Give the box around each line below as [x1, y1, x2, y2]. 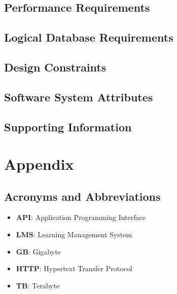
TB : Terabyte [16, 280, 60, 290]
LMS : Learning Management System [16, 229, 132, 240]
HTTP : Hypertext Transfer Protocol [16, 263, 132, 274]
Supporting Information [4, 119, 132, 134]
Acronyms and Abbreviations [4, 188, 161, 204]
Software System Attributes [4, 89, 153, 104]
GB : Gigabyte [16, 246, 61, 256]
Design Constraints [4, 59, 107, 75]
